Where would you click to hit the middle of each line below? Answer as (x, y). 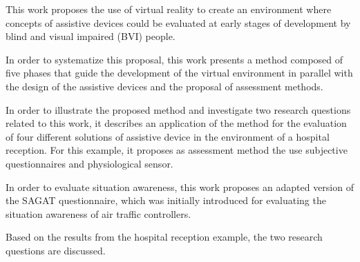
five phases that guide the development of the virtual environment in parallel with (179, 73)
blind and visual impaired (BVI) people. (91, 36)
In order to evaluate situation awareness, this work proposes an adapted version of (180, 187)
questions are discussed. (56, 250)
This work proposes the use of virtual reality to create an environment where (169, 9)
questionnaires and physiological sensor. (89, 163)
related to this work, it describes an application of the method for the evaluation (176, 123)
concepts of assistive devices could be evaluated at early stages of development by (178, 22)
